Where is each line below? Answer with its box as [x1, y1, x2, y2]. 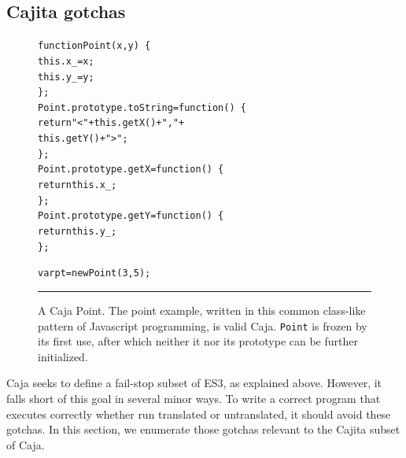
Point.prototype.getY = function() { [38, 210, 224, 222]
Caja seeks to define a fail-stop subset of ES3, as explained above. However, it [6, 375, 382, 391]
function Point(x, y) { [38, 40, 151, 52]
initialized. [38, 348, 88, 364]
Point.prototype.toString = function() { [38, 102, 246, 113]
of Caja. [6, 436, 45, 452]
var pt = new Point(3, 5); [38, 268, 151, 279]
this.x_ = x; [38, 55, 94, 67]
